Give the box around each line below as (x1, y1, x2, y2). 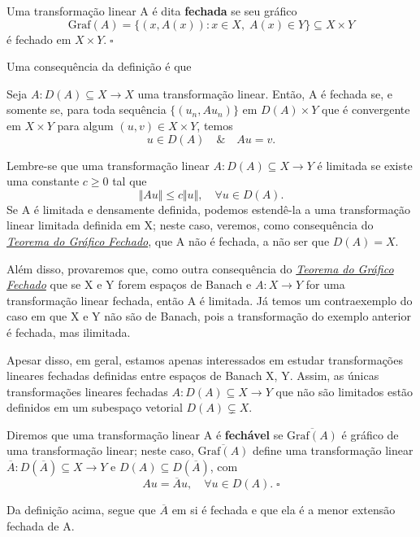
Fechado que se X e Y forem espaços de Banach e (6, 276, 252, 293)
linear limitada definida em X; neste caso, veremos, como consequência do (6, 216, 374, 234)
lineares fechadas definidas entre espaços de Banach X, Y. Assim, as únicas (6, 367, 379, 384)
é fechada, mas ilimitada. (6, 323, 131, 340)
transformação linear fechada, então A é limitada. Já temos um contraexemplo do (6, 291, 413, 308)
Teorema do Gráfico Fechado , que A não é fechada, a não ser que (6, 232, 330, 249)
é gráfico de (341, 426, 399, 443)
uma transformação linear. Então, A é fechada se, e (137, 85, 392, 102)
